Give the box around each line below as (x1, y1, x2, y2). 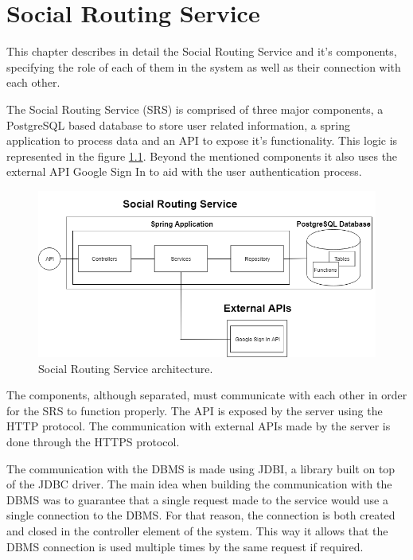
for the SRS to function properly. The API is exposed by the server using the (6, 402, 383, 418)
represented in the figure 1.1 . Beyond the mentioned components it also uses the (6, 147, 398, 164)
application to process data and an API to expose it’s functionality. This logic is (6, 132, 398, 149)
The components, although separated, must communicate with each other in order (6, 387, 407, 403)
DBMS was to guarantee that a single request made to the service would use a (6, 491, 388, 507)
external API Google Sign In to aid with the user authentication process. (6, 163, 362, 180)
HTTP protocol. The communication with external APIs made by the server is (6, 418, 391, 434)
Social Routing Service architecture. (38, 360, 213, 376)
